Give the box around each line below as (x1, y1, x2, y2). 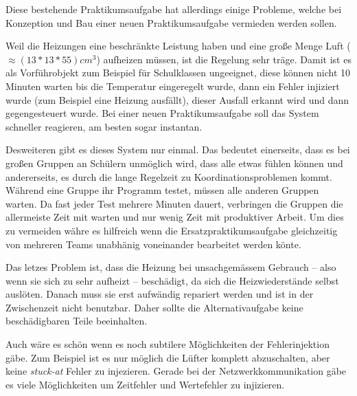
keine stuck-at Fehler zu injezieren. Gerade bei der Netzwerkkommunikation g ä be (5, 364, 347, 378)
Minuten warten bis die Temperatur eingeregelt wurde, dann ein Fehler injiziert (5, 78, 340, 93)
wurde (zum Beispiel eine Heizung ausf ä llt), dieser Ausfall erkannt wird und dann (5, 92, 349, 107)
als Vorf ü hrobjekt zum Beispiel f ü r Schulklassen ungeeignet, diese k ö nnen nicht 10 (5, 65, 351, 80)
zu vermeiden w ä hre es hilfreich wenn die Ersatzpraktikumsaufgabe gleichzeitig (5, 223, 338, 237)
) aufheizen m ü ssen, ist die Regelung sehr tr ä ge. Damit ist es (96, 52, 352, 66)
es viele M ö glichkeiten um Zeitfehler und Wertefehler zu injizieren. (5, 377, 285, 391)
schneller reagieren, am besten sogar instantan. (5, 119, 203, 133)
